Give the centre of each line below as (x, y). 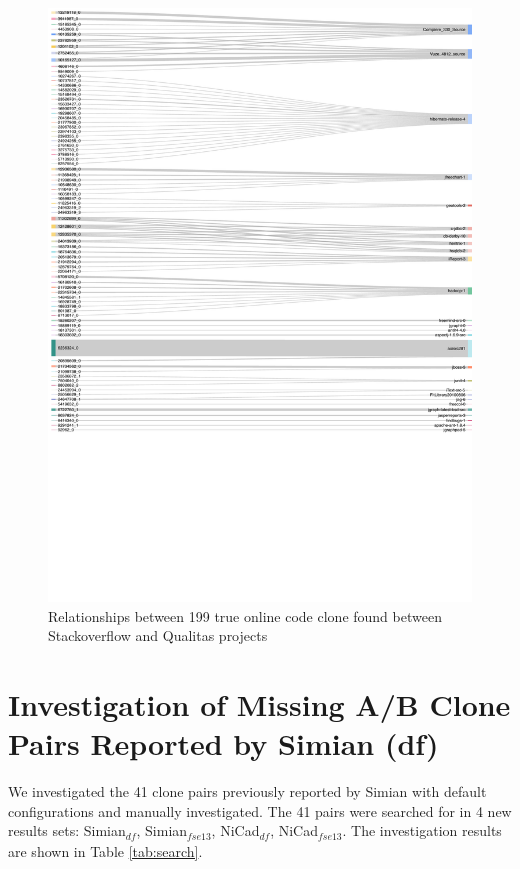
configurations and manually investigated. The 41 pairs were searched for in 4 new (260, 810)
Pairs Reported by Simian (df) (223, 743)
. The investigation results (422, 830)
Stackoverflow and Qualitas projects (158, 635)
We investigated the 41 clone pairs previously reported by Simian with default (247, 791)
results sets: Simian (67, 830)
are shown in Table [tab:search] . (105, 850)
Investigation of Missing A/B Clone (259, 703)
